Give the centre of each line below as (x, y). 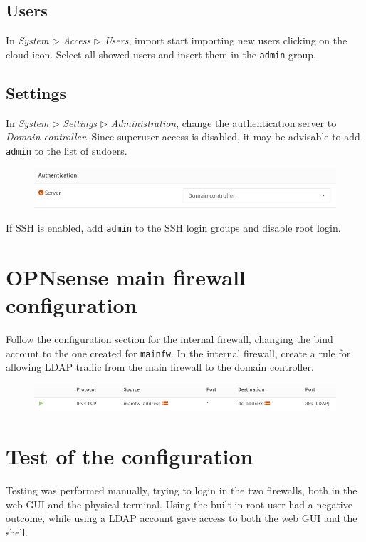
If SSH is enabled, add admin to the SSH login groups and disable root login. (173, 228)
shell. (17, 532)
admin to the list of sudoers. (67, 150)
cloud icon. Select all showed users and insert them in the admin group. (161, 54)
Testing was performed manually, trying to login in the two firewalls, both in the (182, 490)
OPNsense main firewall (126, 276)
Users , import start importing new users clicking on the (226, 40)
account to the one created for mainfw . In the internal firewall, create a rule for (178, 353)
